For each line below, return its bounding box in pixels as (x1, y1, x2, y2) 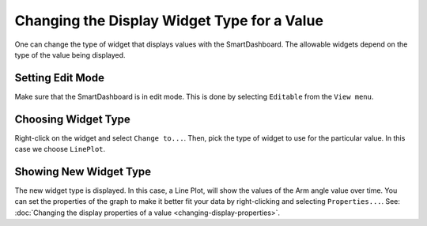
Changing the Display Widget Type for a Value (14, 12, 324, 29)
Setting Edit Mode (14, 71, 104, 85)
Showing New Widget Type (14, 164, 152, 178)
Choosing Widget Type (14, 112, 130, 126)
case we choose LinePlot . (14, 145, 106, 154)
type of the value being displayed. (14, 50, 126, 59)
